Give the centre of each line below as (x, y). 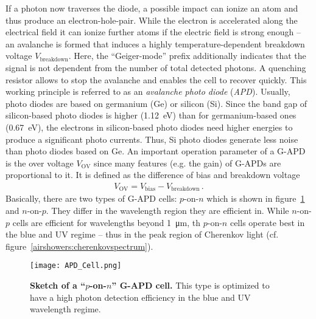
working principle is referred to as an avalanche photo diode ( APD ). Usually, (148, 91)
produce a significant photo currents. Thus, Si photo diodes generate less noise (152, 139)
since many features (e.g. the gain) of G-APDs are (187, 163)
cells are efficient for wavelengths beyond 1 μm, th (107, 222)
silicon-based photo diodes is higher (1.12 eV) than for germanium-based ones (151, 115)
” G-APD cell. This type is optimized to (191, 285)
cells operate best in (267, 222)
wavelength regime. (65, 309)
